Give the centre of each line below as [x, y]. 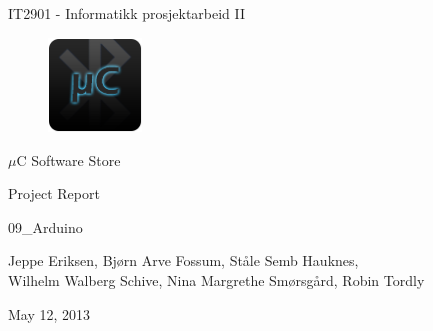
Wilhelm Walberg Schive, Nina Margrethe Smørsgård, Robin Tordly [216, 280]
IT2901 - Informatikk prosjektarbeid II [127, 13]
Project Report [54, 193]
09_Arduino [45, 226]
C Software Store [68, 159]
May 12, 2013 [49, 313]
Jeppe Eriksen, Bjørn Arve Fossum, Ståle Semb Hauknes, [183, 260]
